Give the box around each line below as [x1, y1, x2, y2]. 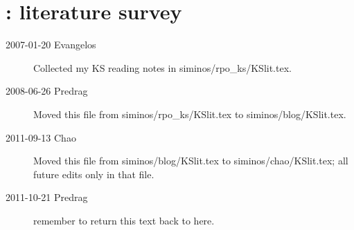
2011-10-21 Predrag [6, 190, 88, 204]
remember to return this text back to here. [33, 213, 215, 227]
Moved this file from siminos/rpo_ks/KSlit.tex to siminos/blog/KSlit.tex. [33, 106, 346, 121]
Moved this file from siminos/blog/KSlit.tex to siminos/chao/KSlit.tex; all [33, 153, 348, 168]
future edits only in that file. [33, 166, 154, 181]
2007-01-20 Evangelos [6, 37, 96, 52]
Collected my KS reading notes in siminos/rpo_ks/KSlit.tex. [33, 60, 292, 75]
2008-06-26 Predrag [6, 84, 88, 98]
